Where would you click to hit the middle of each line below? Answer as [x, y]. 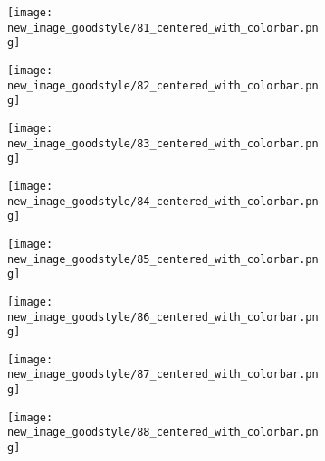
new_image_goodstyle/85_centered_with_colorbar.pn [163, 259]
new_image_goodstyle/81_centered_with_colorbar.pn [163, 28]
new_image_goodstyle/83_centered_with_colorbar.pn [163, 143]
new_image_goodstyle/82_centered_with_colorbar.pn [163, 85]
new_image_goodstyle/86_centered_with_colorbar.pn [163, 317]
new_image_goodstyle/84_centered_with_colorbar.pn [163, 201]
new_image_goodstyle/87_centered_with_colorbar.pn [163, 375]
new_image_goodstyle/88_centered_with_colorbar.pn [163, 433]
